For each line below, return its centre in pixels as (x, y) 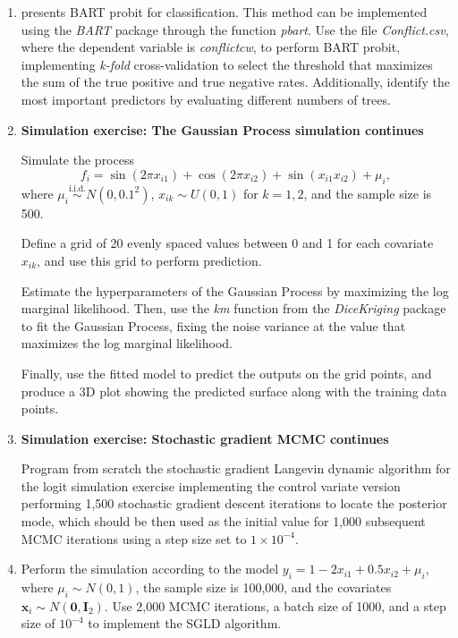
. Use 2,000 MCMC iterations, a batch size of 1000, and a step (275, 605)
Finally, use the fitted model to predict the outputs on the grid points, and (226, 373)
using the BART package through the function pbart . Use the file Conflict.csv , (235, 29)
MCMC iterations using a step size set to (134, 538)
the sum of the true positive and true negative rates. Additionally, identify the (235, 82)
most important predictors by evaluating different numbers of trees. (206, 99)
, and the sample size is (368, 193)
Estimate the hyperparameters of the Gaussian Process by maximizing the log (235, 290)
